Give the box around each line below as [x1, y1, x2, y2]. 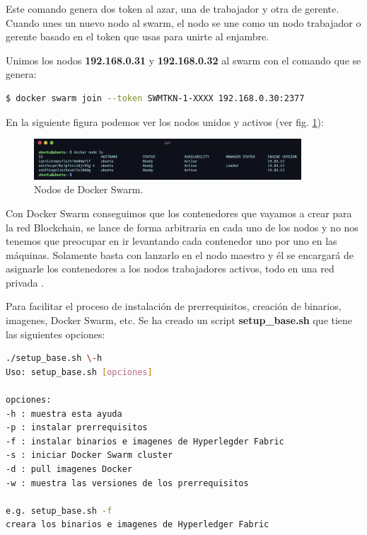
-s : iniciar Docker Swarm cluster [6, 450, 173, 461]
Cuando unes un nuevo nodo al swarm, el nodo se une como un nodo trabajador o [6, 15, 361, 30]
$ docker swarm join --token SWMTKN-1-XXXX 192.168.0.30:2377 [6, 93, 305, 103]
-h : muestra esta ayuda [6, 408, 122, 419]
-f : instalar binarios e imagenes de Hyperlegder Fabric [6, 436, 284, 447]
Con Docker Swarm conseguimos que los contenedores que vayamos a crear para [6, 205, 352, 220]
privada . [6, 275, 45, 289]
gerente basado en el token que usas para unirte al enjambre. [6, 29, 269, 44]
